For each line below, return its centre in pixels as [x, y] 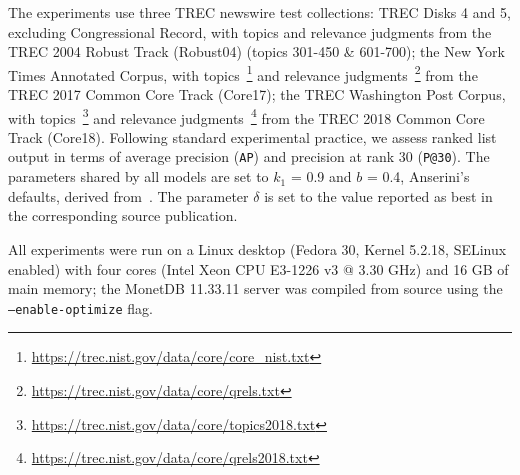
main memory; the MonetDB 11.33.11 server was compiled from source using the [255, 288]
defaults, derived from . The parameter [128, 195]
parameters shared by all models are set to [138, 176]
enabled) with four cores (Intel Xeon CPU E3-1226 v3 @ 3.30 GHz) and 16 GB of [258, 268]
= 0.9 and [321, 176]
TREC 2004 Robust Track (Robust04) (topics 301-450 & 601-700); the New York [256, 51]
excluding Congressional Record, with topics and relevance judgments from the [250, 31]
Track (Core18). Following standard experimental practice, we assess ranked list [252, 136]
